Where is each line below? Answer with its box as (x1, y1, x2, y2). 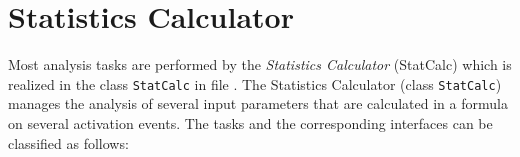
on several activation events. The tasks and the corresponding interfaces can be (8, 112, 493, 133)
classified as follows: (8, 132, 129, 153)
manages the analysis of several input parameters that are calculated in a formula (8, 93, 508, 114)
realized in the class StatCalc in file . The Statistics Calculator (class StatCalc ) (8, 73, 502, 94)
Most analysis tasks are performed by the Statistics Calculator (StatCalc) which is (8, 54, 512, 75)
